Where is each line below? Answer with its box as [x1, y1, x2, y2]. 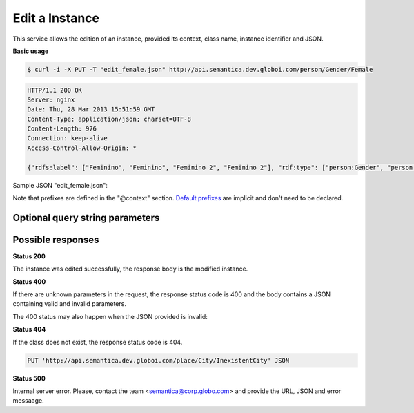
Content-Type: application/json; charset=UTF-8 [27, 115, 191, 123]
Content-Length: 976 [27, 125, 97, 133]
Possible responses [12, 233, 99, 245]
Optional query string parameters [12, 211, 160, 224]
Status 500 [12, 374, 46, 383]
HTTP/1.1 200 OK [27, 86, 83, 94]
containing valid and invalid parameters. [12, 300, 127, 308]
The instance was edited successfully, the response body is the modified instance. [12, 265, 248, 273]
